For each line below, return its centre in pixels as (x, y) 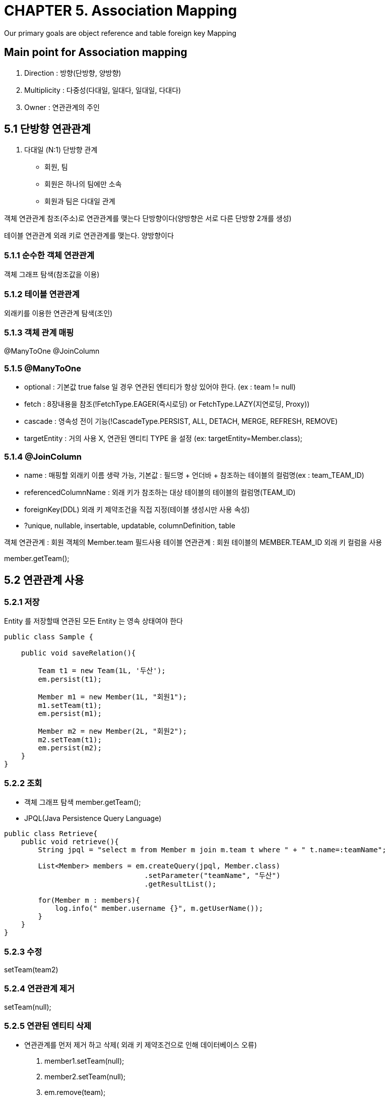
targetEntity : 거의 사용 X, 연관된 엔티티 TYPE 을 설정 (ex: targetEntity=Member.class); (163, 438)
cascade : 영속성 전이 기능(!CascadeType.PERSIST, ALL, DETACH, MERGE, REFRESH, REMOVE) (181, 421)
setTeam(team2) (31, 969)
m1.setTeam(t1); (70, 706)
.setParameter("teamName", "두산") (212, 876)
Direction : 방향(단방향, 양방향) (73, 73)
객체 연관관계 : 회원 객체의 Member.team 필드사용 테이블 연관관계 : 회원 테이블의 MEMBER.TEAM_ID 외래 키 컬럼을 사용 (193, 542)
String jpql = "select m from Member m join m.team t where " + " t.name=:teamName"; (212, 850)
